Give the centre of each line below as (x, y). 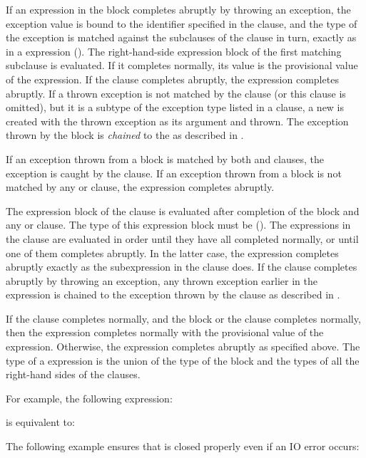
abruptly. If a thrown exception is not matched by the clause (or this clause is (176, 93)
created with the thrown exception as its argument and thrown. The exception (177, 121)
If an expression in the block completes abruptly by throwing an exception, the (178, 9)
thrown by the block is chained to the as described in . (125, 135)
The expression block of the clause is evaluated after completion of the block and (183, 210)
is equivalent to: (40, 422)
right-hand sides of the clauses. (73, 374)
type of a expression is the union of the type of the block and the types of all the (183, 360)
